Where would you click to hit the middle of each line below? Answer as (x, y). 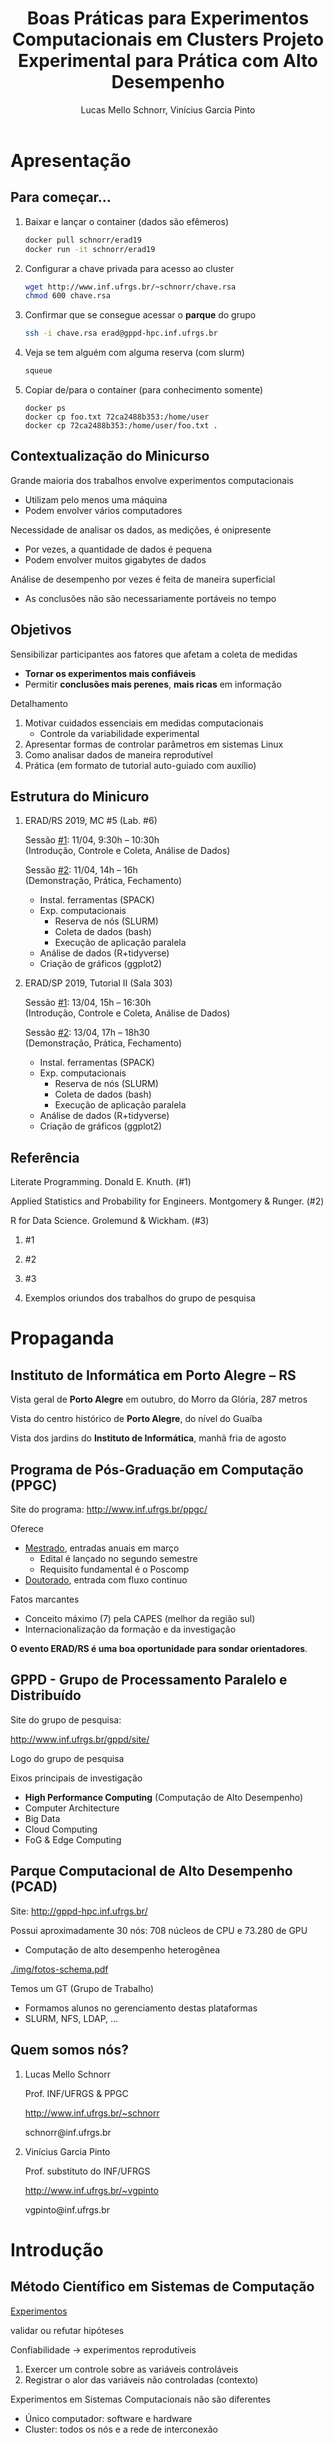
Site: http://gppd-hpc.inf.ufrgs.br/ (79, 1911)
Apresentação (71, 160)
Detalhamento (39, 703)
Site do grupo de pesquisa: (66, 1719)
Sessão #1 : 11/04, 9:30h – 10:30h (92, 840)
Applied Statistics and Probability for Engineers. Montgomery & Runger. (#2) (167, 1201)
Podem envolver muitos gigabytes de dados (115, 559)
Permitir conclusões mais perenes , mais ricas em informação (153, 684)
